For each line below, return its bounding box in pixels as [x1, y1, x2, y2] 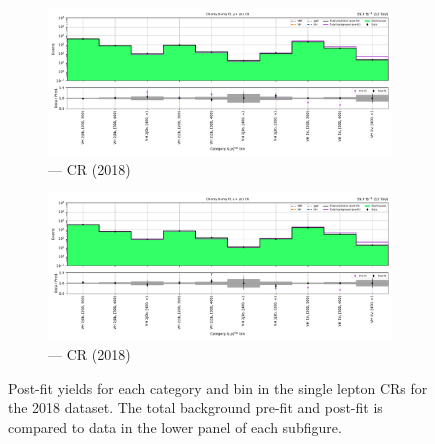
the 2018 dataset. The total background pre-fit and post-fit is [8, 397, 383, 418]
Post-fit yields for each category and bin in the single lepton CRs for [8, 377, 428, 398]
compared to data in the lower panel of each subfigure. [8, 416, 342, 437]
